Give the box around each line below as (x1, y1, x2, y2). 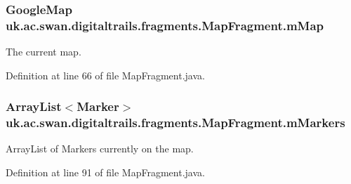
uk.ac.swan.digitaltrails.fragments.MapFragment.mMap (6, 16, 324, 34)
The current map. (6, 44, 81, 59)
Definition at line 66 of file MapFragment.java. (6, 67, 205, 82)
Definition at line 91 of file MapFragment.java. (6, 165, 205, 180)
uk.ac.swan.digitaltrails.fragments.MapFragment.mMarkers (6, 114, 345, 131)
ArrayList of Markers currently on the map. (6, 141, 194, 156)
